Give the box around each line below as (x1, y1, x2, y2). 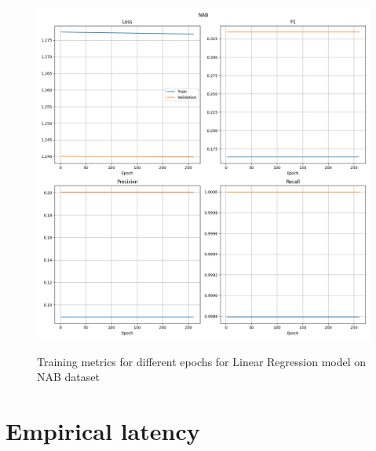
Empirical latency (5, 414, 200, 446)
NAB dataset (37, 368, 100, 385)
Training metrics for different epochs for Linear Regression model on (37, 353, 367, 369)
